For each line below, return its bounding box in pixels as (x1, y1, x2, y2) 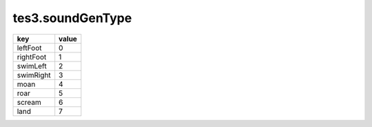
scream (17, 97, 41, 107)
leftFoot (17, 43, 42, 52)
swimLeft (17, 61, 48, 70)
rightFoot (17, 52, 47, 61)
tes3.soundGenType (12, 10, 132, 26)
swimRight (17, 70, 51, 79)
